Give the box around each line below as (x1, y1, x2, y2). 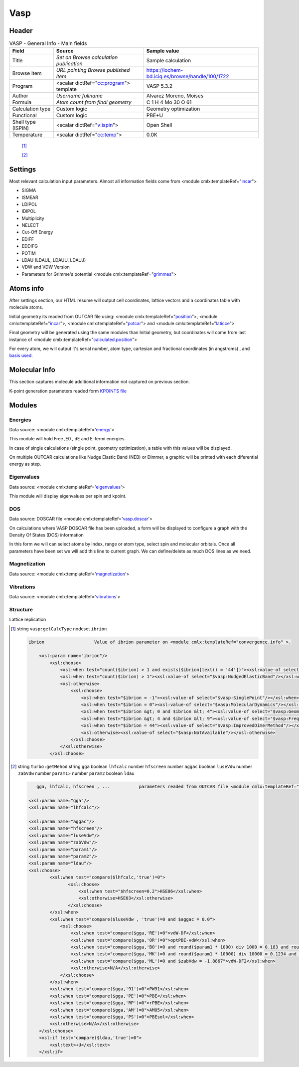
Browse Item (12, 70, 42, 77)
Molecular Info (9, 365, 56, 374)
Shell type (12, 119, 36, 126)
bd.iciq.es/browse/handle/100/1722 (146, 73, 229, 80)
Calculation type (12, 105, 51, 112)
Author (12, 92, 28, 99)
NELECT (21, 222, 39, 228)
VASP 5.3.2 (146, 83, 173, 90)
